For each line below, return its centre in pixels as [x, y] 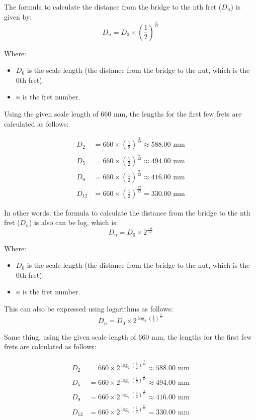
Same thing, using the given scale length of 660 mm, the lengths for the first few [128, 336]
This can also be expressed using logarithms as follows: [89, 309]
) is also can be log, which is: [73, 222]
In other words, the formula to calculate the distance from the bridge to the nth [127, 212]
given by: [18, 16]
